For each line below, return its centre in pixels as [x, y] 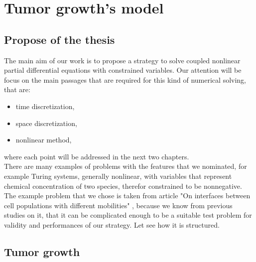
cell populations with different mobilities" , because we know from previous [118, 205]
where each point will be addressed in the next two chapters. [97, 156]
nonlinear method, [44, 140]
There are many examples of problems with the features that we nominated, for [126, 166]
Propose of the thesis [60, 39]
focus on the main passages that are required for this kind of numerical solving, [125, 79]
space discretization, [46, 123]
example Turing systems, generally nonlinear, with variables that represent [118, 176]
